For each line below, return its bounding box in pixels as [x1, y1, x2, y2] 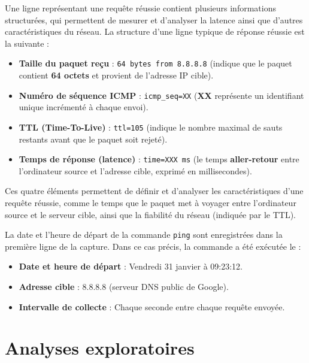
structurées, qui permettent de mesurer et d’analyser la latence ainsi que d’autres [5, 13, 303, 26]
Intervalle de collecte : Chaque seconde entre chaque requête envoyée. [19, 300, 285, 313]
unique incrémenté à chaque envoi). [19, 101, 149, 113]
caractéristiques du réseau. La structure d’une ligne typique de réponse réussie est [5, 25, 305, 38]
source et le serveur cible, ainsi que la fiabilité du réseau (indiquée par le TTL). [5, 208, 296, 220]
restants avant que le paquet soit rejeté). [19, 132, 168, 145]
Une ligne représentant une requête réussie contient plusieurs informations [5, 2, 276, 14]
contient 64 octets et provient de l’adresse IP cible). [19, 69, 214, 81]
